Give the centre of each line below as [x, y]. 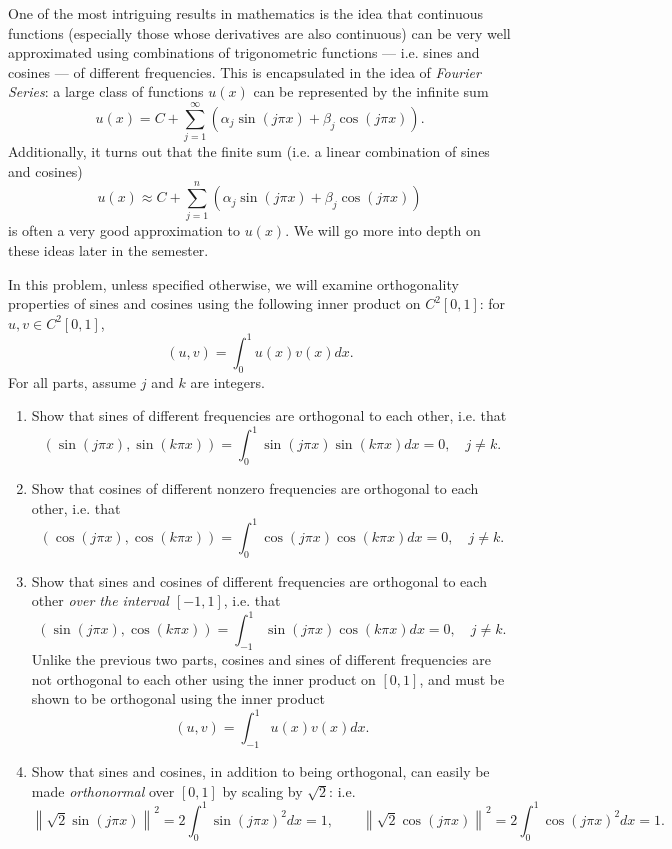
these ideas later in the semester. [108, 250]
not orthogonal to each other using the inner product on [203, 678]
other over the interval [100, 600]
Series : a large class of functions [106, 91]
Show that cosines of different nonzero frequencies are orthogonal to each [255, 488]
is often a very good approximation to [124, 230]
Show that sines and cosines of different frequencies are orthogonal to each [259, 580]
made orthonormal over [103, 790]
